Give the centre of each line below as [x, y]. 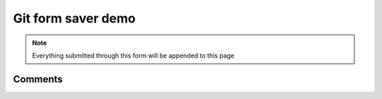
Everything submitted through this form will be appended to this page [133, 55]
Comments [38, 79]
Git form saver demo [74, 18]
